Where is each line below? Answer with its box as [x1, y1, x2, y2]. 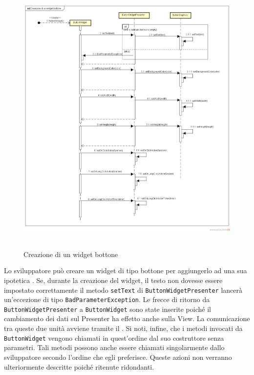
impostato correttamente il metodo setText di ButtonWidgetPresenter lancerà [4, 284, 243, 295]
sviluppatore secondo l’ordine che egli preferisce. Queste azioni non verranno [4, 352, 232, 362]
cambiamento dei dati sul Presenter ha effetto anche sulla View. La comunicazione [4, 313, 250, 324]
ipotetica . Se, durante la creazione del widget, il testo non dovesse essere [4, 275, 223, 285]
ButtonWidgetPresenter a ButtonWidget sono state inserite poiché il [4, 304, 211, 314]
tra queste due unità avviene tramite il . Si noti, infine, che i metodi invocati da [4, 323, 243, 333]
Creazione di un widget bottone [23, 249, 118, 259]
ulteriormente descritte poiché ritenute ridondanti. [4, 361, 154, 372]
